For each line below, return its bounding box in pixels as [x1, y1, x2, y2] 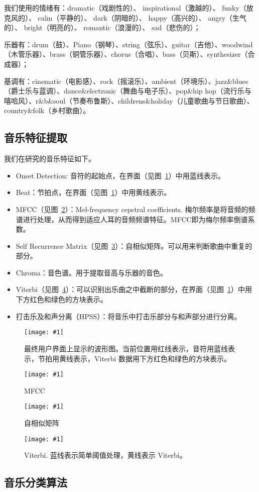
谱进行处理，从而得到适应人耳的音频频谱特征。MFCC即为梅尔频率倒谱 [16, 214, 248, 224]
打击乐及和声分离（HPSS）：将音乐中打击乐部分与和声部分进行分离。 [16, 311, 241, 321]
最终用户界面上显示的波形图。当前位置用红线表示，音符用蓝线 [24, 343, 228, 353]
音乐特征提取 [4, 130, 67, 145]
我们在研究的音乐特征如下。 [4, 153, 95, 164]
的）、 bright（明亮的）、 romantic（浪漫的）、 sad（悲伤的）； [4, 22, 201, 33]
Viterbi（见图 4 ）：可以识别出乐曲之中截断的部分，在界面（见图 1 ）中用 [16, 284, 252, 294]
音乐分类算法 [4, 474, 67, 490]
